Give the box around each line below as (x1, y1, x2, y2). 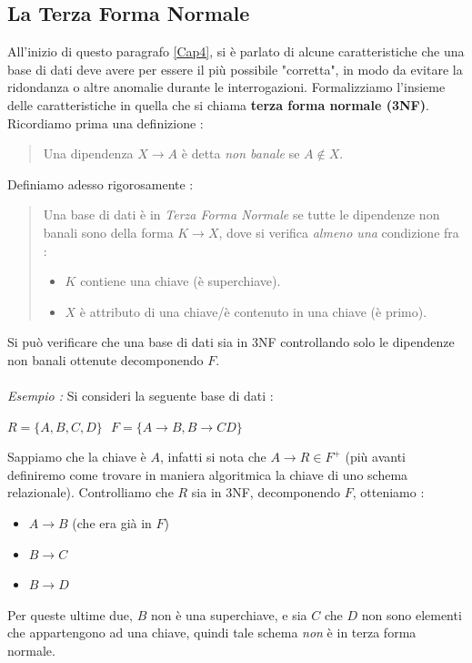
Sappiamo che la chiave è (7, 447, 146, 466)
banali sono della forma (43, 222, 174, 241)
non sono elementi (361, 605, 462, 624)
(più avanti (345, 447, 406, 466)
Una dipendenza (43, 144, 134, 163)
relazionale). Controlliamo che (7, 483, 174, 502)
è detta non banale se (181, 144, 300, 163)
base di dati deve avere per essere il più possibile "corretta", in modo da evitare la (7, 59, 463, 78)
